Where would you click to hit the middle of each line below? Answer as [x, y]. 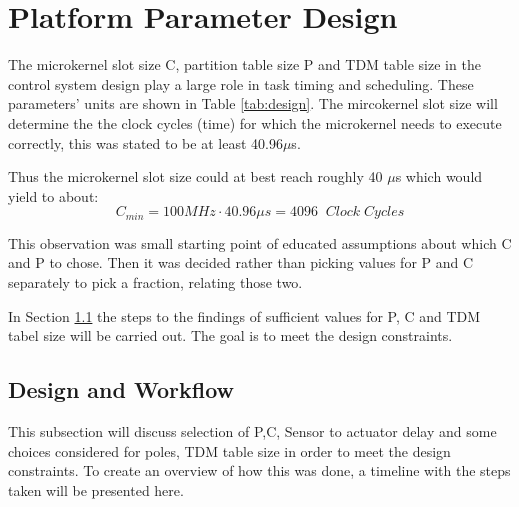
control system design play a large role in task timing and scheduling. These [241, 83]
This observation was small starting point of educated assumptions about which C [260, 242]
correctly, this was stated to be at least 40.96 [145, 142]
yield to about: [53, 195]
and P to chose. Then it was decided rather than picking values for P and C [241, 262]
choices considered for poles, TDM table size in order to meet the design [229, 450]
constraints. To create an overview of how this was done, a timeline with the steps [259, 470]
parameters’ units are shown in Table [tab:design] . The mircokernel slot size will [253, 103]
